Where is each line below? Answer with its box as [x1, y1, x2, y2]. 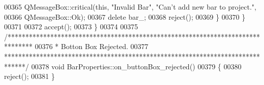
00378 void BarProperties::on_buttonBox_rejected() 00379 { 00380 [31, 61, 242, 71]
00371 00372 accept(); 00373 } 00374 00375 [4, 21, 138, 32]
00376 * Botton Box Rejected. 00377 [35, 41, 149, 52]
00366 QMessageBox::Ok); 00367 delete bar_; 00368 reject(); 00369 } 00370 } [4, 11, 246, 22]
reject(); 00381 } [4, 71, 55, 81]
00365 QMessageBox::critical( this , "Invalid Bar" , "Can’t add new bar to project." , [4, 2, 256, 12]
